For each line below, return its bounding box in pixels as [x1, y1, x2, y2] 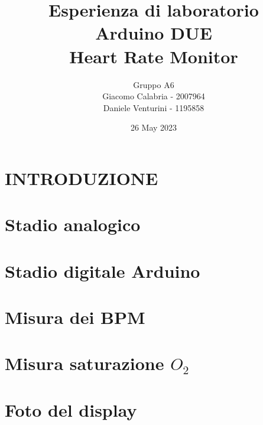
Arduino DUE [95, 21, 212, 45]
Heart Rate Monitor [69, 44, 238, 68]
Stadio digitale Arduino [5, 258, 200, 283]
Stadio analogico [5, 212, 141, 236]
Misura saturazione [5, 351, 164, 375]
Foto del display [5, 397, 137, 421]
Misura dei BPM [5, 305, 145, 329]
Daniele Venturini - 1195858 [103, 101, 204, 113]
